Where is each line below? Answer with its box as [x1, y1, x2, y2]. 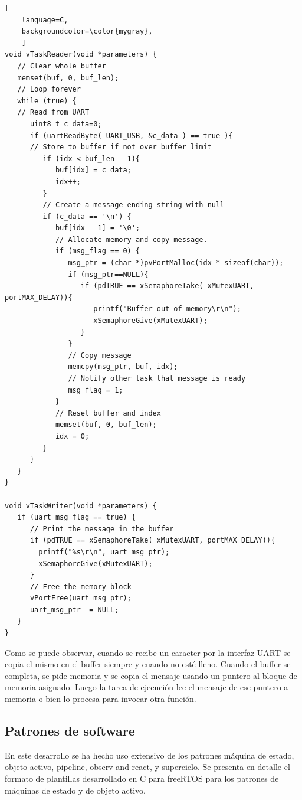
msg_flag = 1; [68, 386, 123, 394]
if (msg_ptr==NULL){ [68, 270, 149, 279]
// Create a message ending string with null [42, 201, 225, 210]
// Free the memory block [29, 582, 132, 591]
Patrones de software [5, 721, 135, 740]
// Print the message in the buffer [29, 524, 174, 533]
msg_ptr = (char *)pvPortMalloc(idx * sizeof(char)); [68, 259, 284, 267]
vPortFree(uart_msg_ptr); [29, 594, 132, 603]
